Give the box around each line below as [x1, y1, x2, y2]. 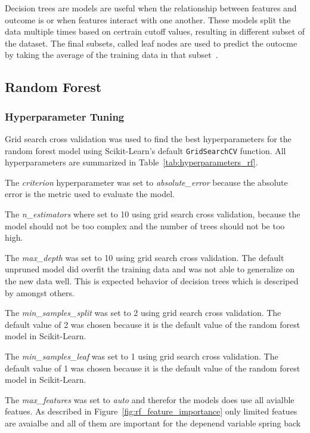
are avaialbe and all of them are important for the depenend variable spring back [5, 416, 301, 429]
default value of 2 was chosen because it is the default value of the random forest [5, 318, 300, 330]
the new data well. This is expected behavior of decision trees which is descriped [5, 274, 299, 287]
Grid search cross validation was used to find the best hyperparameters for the [5, 132, 292, 145]
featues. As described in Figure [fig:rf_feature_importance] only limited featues [5, 405, 297, 417]
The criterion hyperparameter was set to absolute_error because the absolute [5, 176, 288, 188]
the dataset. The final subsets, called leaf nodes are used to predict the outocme [5, 36, 297, 49]
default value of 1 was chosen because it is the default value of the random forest [5, 361, 300, 374]
